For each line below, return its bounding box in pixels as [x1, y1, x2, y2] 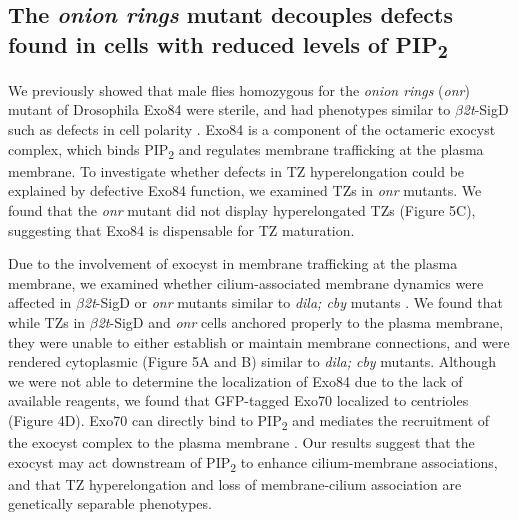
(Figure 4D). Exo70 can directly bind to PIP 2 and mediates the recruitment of [8, 409, 490, 433]
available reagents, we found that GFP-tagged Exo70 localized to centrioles [8, 390, 469, 411]
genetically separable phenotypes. [8, 493, 212, 514]
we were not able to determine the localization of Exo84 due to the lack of [8, 370, 463, 391]
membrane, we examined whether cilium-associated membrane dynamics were [8, 272, 484, 293]
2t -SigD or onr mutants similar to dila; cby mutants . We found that [83, 292, 503, 313]
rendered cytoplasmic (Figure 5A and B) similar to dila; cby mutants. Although [8, 351, 496, 372]
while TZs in [8, 311, 86, 332]
